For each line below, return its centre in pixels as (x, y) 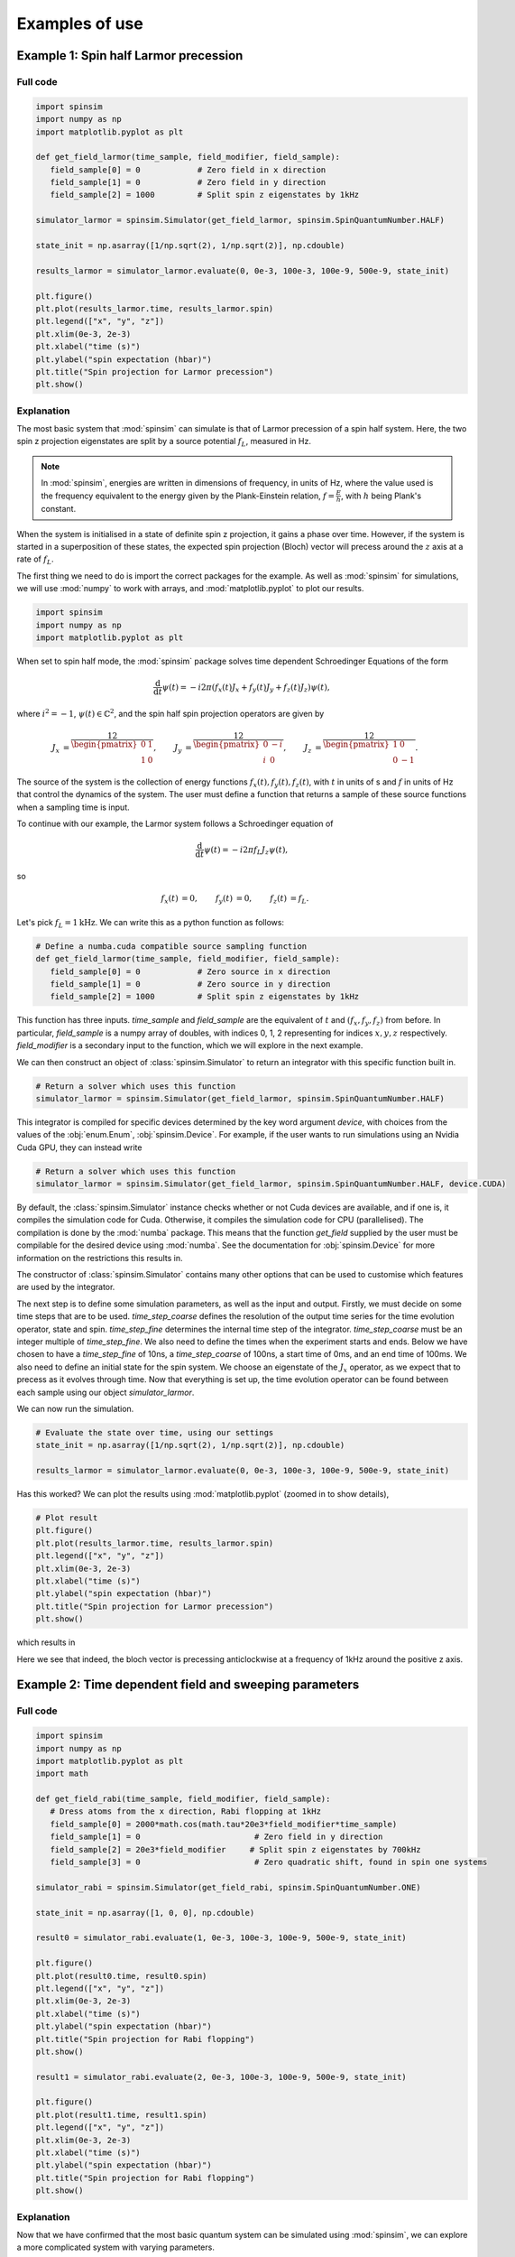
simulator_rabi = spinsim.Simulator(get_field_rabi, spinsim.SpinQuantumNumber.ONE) (228, 1887)
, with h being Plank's (382, 496)
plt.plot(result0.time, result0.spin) (121, 1976)
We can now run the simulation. (75, 1408)
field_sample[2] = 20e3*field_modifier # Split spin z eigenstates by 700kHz (235, 1849)
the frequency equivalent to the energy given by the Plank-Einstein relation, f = (188, 496)
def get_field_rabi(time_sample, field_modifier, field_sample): (183, 1799)
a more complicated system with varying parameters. (116, 2247)
